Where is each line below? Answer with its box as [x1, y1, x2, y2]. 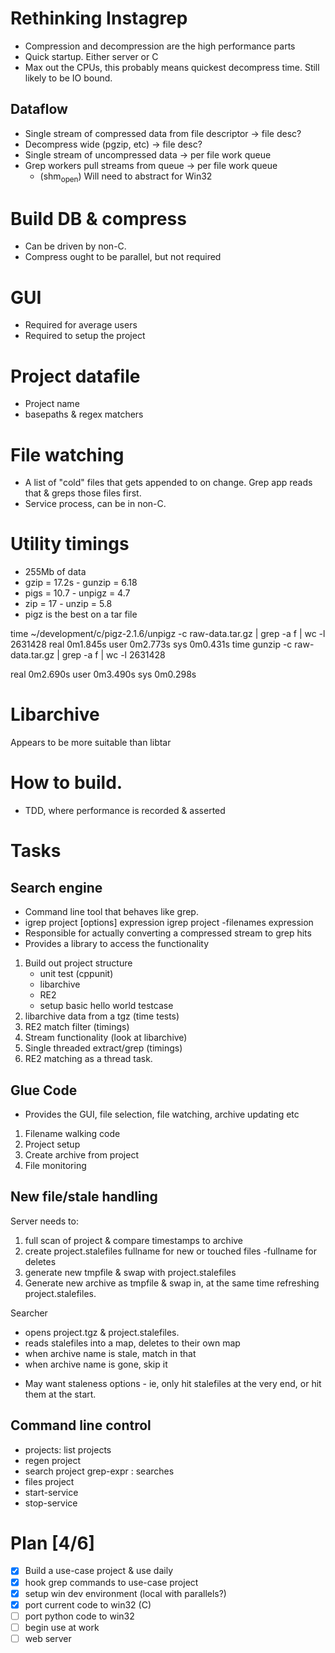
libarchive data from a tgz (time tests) [24, 1010, 180, 1022]
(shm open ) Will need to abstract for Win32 [39, 170, 213, 184]
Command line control [10, 1417, 152, 1434]
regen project [24, 1454, 82, 1466]
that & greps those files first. [24, 487, 142, 499]
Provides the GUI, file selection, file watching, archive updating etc [24, 1108, 300, 1120]
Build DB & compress [10, 207, 187, 230]
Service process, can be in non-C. [24, 498, 167, 510]
